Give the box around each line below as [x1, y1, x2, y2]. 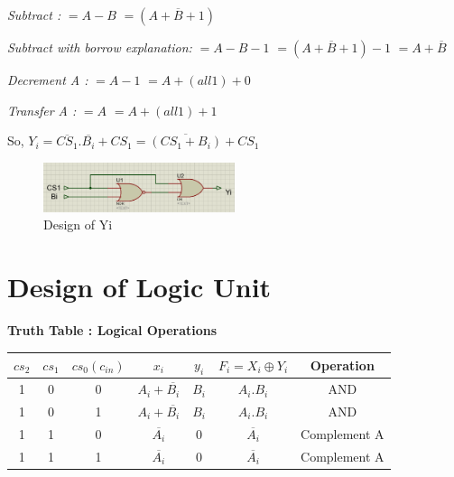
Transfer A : [7, 100, 77, 119]
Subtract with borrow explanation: [7, 38, 192, 56]
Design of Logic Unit [7, 268, 272, 305]
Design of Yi [43, 215, 113, 234]
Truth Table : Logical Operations [7, 320, 218, 339]
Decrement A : [7, 70, 88, 89]
